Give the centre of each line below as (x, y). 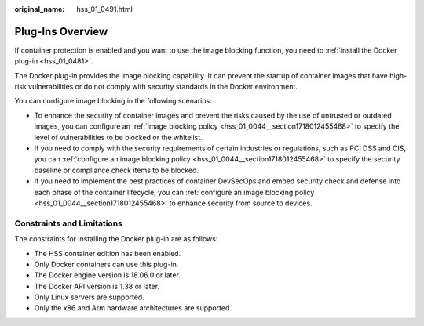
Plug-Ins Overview (61, 31)
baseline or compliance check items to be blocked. (117, 170)
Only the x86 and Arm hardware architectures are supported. (133, 308)
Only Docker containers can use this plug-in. (106, 264)
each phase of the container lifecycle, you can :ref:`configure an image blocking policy (174, 192)
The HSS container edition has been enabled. (108, 253)
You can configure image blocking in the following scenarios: (113, 101)
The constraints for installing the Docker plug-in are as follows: (116, 239)
